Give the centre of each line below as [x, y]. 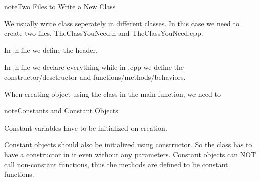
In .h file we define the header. [51, 50]
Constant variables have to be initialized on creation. [86, 127]
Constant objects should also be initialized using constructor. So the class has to [128, 144]
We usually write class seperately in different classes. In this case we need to [122, 23]
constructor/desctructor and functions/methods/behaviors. [95, 76]
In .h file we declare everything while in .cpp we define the [94, 67]
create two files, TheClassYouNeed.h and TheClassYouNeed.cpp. [104, 33]
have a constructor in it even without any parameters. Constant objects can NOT [130, 154]
